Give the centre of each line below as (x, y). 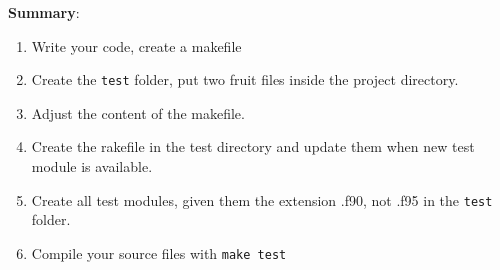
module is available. (92, 166)
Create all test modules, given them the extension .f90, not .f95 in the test (262, 199)
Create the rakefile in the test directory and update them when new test (253, 146)
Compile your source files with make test (159, 252)
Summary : (44, 12)
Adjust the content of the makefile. (138, 112)
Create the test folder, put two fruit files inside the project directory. (245, 79)
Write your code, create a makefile (136, 45)
